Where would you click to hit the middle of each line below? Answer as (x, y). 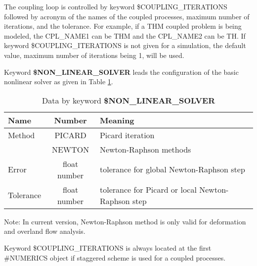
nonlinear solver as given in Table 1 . (59, 81)
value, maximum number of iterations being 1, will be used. (94, 55)
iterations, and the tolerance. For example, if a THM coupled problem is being (123, 26)
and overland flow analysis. (45, 231)
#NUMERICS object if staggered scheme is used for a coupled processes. (115, 257)
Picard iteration (127, 135)
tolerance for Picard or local (148, 189)
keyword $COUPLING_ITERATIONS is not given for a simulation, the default (125, 45)
